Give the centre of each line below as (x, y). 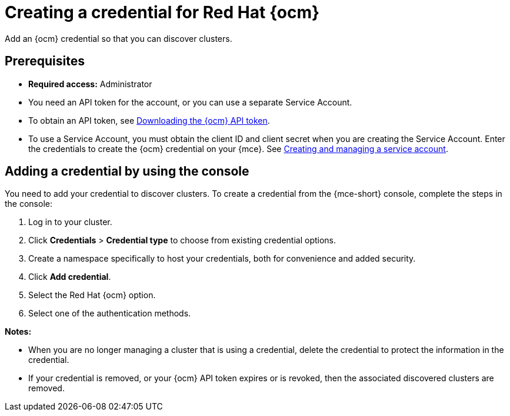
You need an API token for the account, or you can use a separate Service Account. (190, 102)
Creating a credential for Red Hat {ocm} (162, 12)
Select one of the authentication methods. (110, 313)
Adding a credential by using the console (127, 171)
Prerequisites (45, 61)
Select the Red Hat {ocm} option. (92, 295)
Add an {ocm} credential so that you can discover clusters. (119, 38)
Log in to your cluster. (70, 222)
